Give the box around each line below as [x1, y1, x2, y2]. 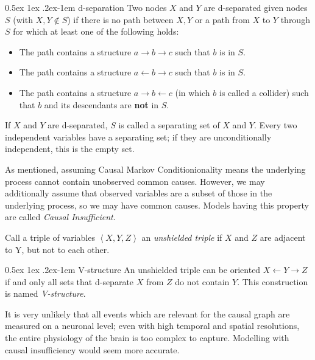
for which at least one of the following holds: [13, 25, 179, 38]
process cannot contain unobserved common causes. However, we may [5, 175, 265, 187]
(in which [175, 86, 210, 99]
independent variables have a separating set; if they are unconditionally [5, 130, 272, 143]
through [280, 13, 310, 26]
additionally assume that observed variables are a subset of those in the [5, 187, 272, 199]
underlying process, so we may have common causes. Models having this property [5, 198, 309, 211]
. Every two [254, 119, 297, 131]
